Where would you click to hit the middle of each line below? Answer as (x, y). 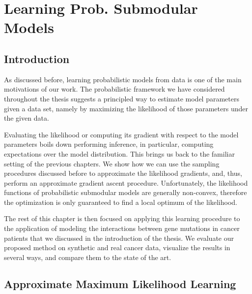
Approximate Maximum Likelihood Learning (120, 283)
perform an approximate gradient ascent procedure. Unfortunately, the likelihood (126, 182)
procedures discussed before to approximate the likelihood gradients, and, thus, (123, 173)
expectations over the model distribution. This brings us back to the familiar (119, 153)
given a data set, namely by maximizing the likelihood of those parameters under (126, 108)
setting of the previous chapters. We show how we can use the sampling (112, 163)
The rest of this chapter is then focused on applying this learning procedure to (122, 218)
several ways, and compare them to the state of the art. (88, 257)
